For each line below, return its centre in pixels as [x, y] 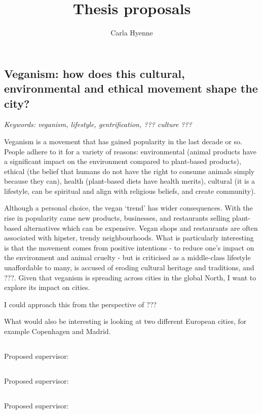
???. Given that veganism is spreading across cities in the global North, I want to [130, 277]
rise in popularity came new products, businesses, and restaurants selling [117, 218]
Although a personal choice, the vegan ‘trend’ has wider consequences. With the [128, 208]
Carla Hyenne [132, 33]
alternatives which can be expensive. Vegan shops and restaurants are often [141, 227]
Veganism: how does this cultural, [95, 73]
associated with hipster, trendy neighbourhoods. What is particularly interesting [129, 238]
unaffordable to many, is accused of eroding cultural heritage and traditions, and [129, 267]
